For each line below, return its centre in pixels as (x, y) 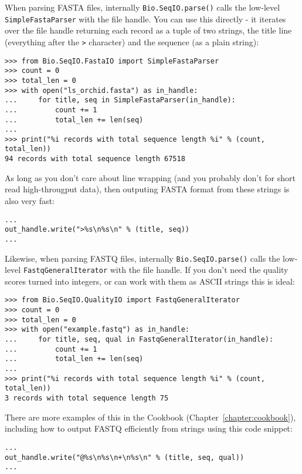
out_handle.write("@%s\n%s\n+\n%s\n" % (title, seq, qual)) (125, 457)
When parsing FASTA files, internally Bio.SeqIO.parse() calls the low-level (142, 7)
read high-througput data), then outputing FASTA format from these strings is (147, 189)
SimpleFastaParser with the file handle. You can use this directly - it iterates (145, 19)
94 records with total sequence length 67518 (95, 159)
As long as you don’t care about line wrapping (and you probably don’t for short (150, 177)
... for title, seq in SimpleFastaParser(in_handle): (120, 100)
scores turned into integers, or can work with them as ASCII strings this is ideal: (150, 281)
